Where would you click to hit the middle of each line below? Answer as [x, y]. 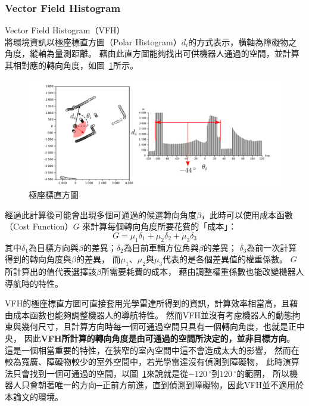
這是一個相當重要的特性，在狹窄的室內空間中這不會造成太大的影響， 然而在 [152, 350]
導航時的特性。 [34, 283]
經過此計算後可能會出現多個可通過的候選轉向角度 [101, 214]
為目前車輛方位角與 [161, 247]
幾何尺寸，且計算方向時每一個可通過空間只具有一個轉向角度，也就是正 [159, 326]
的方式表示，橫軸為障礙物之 [243, 41]
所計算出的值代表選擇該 [51, 272]
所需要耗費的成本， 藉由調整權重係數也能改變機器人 [202, 272]
